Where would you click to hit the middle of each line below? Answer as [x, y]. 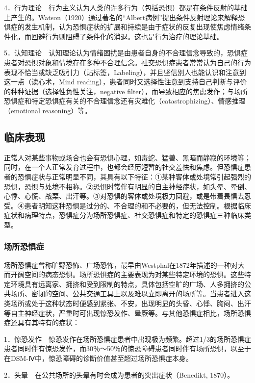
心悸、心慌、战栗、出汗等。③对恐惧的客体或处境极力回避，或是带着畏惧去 [124, 196]
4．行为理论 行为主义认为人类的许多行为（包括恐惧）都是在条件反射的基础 [126, 7]
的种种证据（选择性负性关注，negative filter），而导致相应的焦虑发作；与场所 [126, 91]
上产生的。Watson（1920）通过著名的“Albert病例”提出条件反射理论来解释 [121, 17]
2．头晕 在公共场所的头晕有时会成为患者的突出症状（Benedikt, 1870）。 [119, 374]
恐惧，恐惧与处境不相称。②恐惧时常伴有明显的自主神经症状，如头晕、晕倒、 [127, 186]
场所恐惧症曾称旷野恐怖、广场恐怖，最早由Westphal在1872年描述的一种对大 [124, 265]
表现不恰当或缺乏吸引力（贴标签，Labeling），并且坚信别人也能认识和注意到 [125, 72]
